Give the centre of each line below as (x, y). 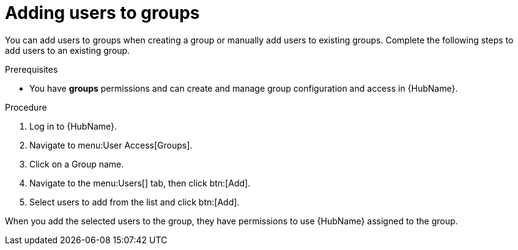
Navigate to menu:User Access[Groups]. (111, 145)
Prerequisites (31, 69)
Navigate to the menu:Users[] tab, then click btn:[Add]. (140, 183)
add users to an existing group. (68, 50)
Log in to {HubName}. (73, 126)
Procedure (26, 107)
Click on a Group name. (77, 164)
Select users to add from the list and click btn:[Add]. (135, 202)
